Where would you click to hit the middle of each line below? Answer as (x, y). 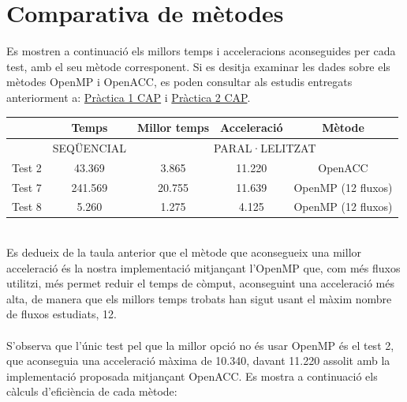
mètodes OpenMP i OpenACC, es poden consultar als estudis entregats (179, 82)
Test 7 (27, 187)
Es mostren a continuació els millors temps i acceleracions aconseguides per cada (201, 51)
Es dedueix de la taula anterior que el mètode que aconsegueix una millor (184, 252)
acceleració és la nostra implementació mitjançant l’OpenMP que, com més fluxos (203, 267)
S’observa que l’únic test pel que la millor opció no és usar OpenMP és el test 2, (200, 345)
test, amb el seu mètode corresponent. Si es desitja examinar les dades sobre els (198, 66)
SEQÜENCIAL (89, 147)
